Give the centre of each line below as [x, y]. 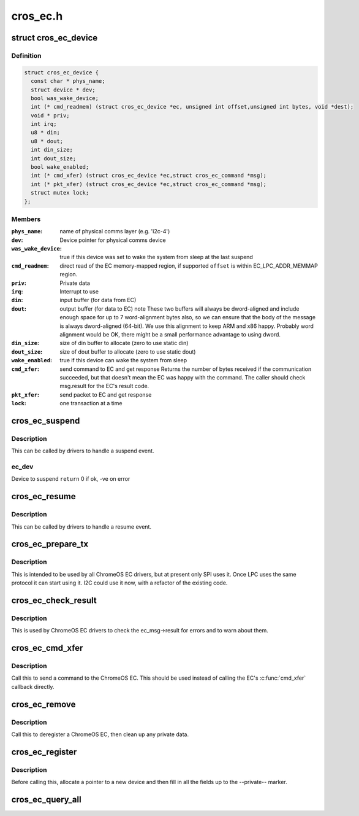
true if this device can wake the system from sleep [123, 360]
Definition [26, 55]
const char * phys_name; [68, 81]
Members [26, 219]
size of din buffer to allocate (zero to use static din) [124, 343]
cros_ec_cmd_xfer [47, 648]
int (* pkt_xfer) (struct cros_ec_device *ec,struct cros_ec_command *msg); [149, 184]
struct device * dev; [63, 90]
